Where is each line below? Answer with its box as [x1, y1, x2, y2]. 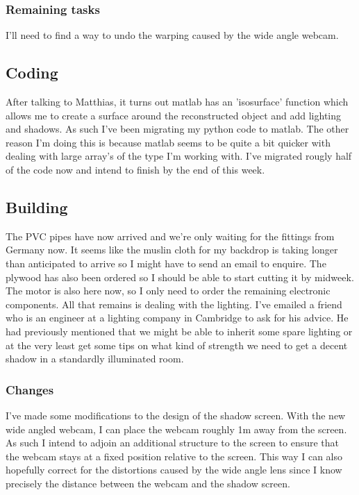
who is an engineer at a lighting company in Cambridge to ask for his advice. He [6, 310, 349, 325]
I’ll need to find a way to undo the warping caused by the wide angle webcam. [6, 28, 339, 42]
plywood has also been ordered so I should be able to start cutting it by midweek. [6, 269, 354, 284]
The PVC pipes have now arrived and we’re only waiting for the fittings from [6, 228, 335, 243]
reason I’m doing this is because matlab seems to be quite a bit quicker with [6, 135, 331, 149]
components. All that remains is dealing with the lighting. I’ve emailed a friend [6, 296, 342, 311]
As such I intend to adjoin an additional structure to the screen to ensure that [6, 435, 340, 450]
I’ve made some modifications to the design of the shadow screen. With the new [6, 408, 346, 422]
